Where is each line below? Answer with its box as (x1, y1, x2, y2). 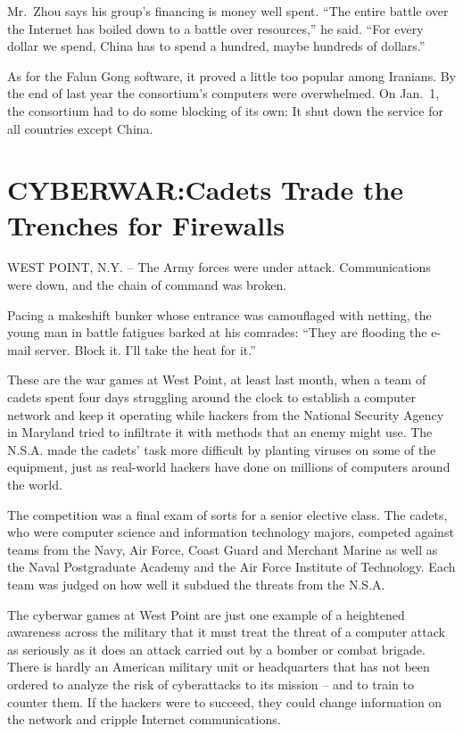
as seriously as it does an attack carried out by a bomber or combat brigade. (7, 639, 426, 658)
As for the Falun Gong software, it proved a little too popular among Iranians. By (7, 66, 457, 85)
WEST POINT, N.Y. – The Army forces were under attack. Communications (7, 258, 431, 276)
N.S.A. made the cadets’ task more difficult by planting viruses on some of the (7, 440, 436, 458)
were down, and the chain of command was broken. (7, 276, 287, 294)
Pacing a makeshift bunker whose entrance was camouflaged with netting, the (7, 305, 432, 324)
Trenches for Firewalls (7, 206, 285, 243)
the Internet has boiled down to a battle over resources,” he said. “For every (7, 19, 424, 37)
